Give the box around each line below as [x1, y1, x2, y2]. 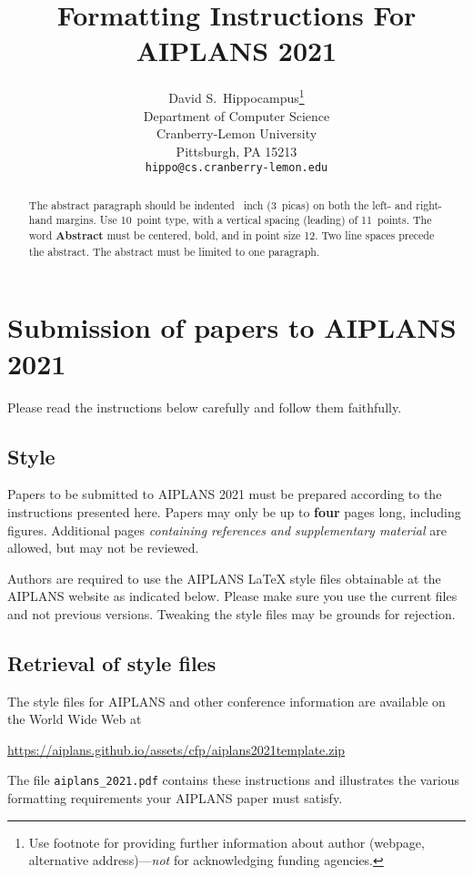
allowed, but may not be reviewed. [7, 538, 199, 557]
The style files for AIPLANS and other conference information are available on [7, 691, 446, 710]
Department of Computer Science [143, 106, 330, 125]
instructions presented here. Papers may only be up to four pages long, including [7, 502, 461, 521]
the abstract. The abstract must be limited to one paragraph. [28, 243, 320, 259]
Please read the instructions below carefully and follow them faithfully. [7, 397, 402, 416]
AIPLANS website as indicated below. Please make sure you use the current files [7, 586, 458, 606]
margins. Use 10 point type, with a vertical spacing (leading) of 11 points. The [55, 212, 432, 228]
